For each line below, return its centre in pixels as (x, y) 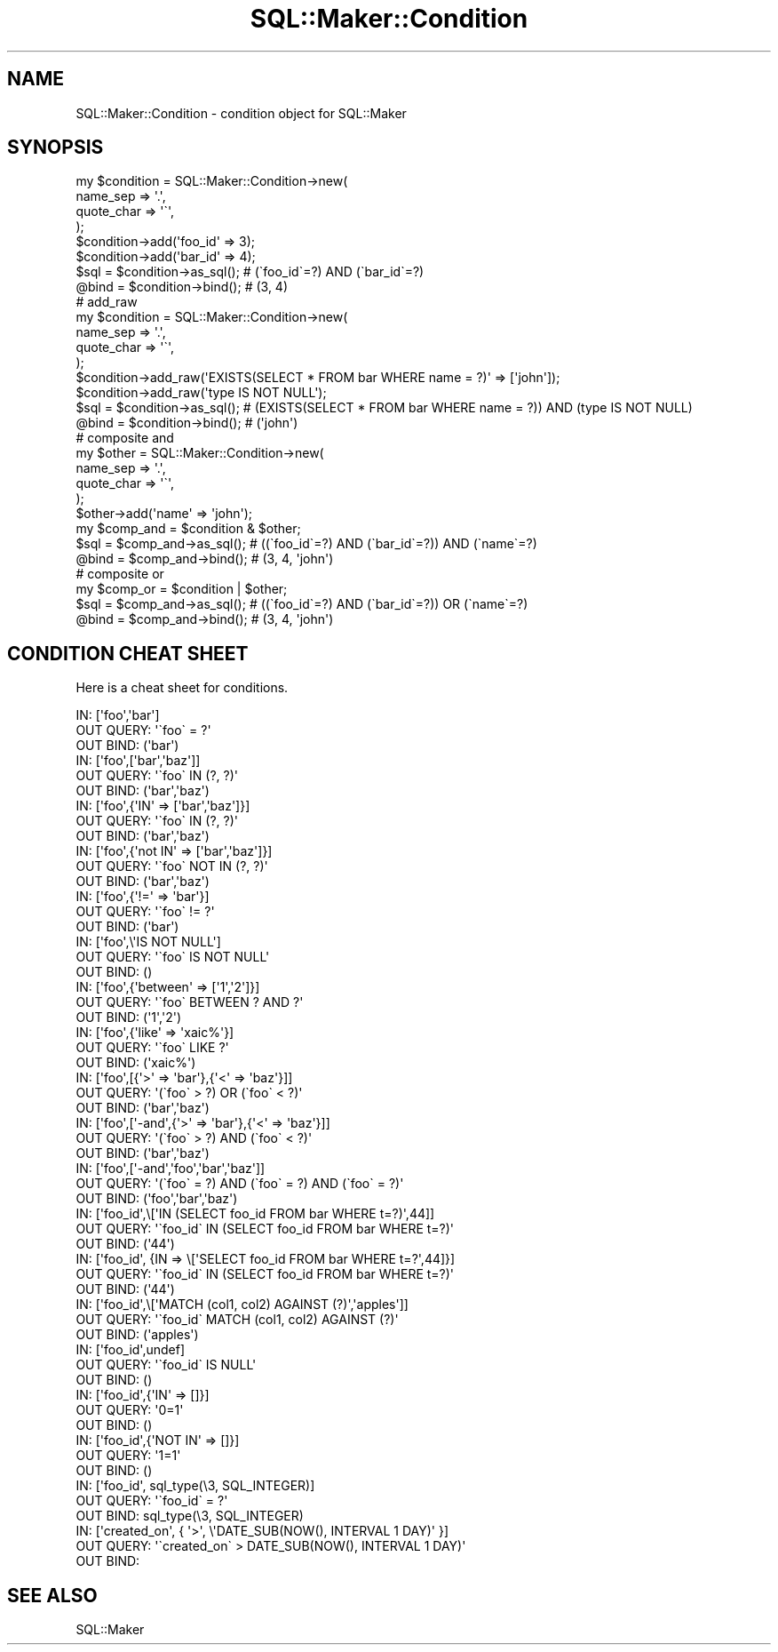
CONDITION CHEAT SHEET (128, 653)
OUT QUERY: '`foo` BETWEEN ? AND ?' (190, 1002)
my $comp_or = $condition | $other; (182, 589)
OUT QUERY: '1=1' (128, 1456)
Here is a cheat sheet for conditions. (182, 688)
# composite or (120, 574)
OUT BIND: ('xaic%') (136, 1063)
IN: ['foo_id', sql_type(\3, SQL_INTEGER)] (195, 1486)
